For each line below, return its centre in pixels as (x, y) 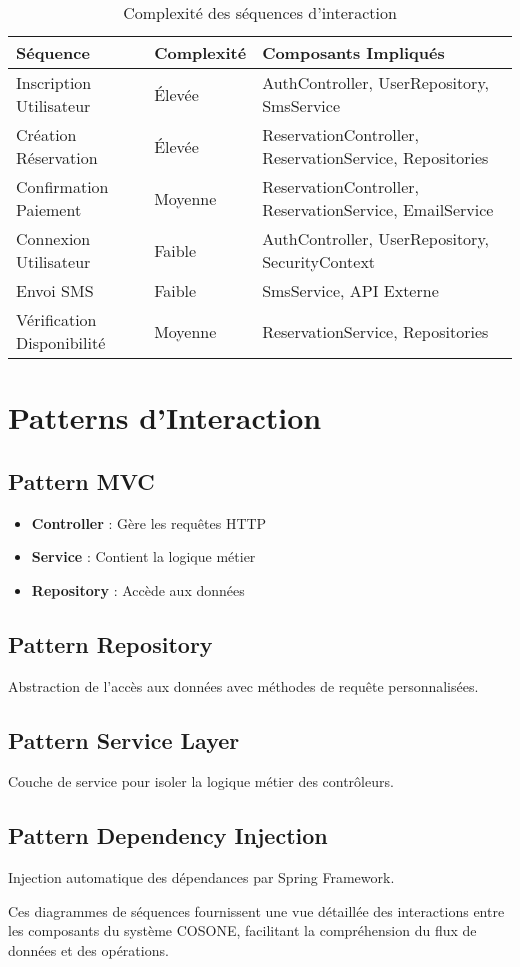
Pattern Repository (110, 643)
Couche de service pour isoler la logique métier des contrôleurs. (201, 781)
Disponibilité (61, 342)
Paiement (49, 209)
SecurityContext (319, 261)
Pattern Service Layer (124, 739)
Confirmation (62, 186)
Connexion (53, 238)
